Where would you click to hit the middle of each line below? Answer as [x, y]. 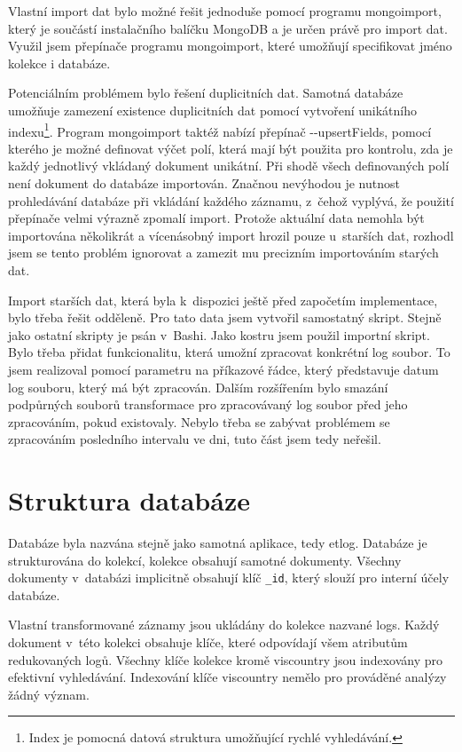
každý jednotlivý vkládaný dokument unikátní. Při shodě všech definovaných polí [229, 166]
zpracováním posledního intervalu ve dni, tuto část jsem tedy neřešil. [195, 439]
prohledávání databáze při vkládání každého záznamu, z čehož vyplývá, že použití [231, 200]
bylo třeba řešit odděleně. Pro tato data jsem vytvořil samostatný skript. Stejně [225, 317]
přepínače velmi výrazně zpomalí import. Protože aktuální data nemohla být [216, 218]
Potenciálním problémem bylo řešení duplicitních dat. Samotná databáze [206, 93]
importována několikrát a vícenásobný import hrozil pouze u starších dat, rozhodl [231, 235]
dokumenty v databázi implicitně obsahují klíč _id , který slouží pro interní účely [229, 578]
